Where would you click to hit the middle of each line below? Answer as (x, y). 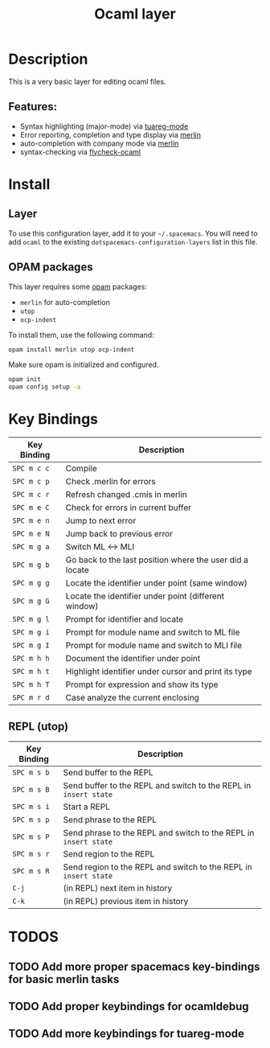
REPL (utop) (39, 726)
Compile (82, 469)
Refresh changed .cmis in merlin (126, 495)
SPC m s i (31, 806)
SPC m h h (31, 659)
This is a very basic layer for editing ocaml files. (87, 81)
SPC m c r (31, 495)
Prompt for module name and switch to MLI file (154, 646)
